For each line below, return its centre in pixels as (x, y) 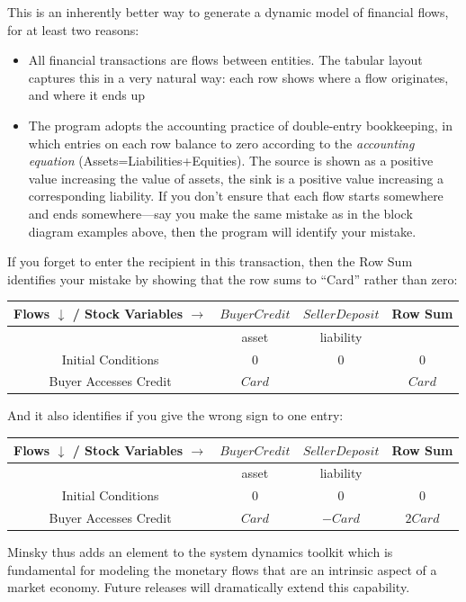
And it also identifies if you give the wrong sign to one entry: (175, 415)
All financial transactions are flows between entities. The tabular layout (225, 60)
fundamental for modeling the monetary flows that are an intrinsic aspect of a (222, 569)
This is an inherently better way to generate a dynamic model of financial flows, (228, 12)
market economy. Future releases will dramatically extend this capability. (209, 587)
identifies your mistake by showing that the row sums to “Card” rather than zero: (233, 279)
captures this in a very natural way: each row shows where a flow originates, (238, 77)
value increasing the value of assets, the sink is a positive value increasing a (236, 178)
